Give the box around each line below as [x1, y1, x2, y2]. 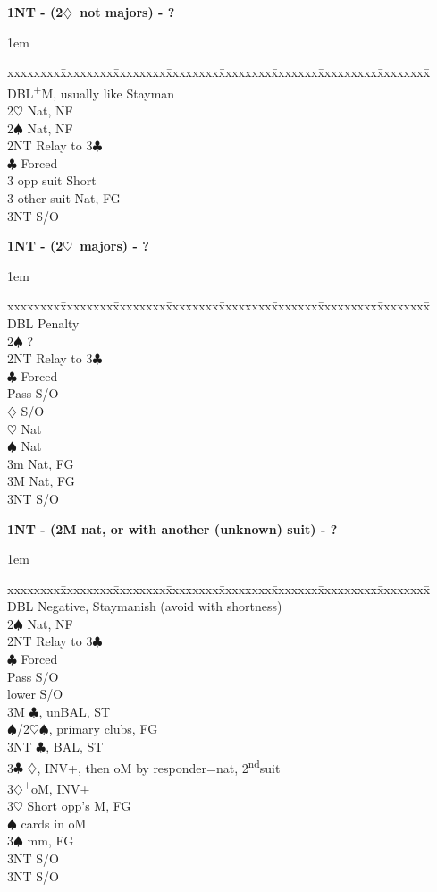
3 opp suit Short [7, 171, 97, 190]
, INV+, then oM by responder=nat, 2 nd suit [37, 755, 281, 777]
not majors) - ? [80, 3, 175, 21]
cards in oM [21, 813, 87, 832]
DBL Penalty [7, 313, 80, 332]
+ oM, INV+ [22, 776, 90, 797]
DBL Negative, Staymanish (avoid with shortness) [7, 597, 282, 616]
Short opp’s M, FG [27, 796, 131, 815]
